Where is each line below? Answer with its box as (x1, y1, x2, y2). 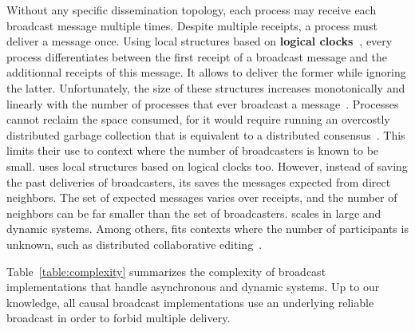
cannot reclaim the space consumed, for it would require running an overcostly (6, 111, 390, 128)
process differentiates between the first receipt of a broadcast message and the (6, 48, 388, 65)
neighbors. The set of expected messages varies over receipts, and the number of (6, 189, 397, 206)
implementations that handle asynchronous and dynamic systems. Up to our (6, 278, 380, 295)
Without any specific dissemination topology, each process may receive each (6, 2, 377, 18)
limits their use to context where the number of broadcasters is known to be (6, 142, 379, 159)
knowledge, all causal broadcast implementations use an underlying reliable (6, 294, 374, 310)
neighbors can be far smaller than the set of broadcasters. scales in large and (6, 204, 381, 221)
